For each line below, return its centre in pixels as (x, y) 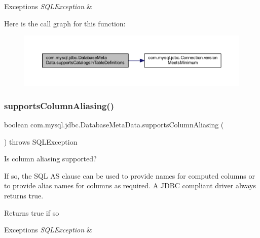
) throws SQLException (41, 141)
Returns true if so (32, 212)
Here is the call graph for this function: (65, 23)
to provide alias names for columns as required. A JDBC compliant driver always (130, 185)
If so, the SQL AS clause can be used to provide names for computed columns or (129, 175)
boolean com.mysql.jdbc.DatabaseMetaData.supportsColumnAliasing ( (114, 124)
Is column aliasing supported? (50, 159)
